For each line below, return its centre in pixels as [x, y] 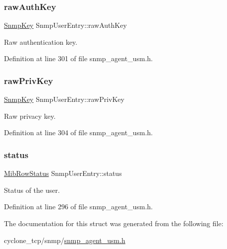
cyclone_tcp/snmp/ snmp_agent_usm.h [65, 240]
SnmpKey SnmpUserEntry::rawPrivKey [64, 99]
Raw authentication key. [41, 41]
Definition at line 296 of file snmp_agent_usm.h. [79, 207]
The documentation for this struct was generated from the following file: [114, 223]
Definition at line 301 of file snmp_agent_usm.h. [79, 58]
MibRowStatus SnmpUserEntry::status [63, 173]
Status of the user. [32, 190]
